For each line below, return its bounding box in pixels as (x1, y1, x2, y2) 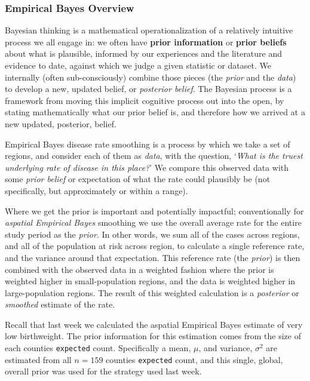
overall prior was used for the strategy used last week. (5, 365, 202, 377)
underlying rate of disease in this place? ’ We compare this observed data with (5, 161, 289, 173)
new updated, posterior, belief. (5, 117, 116, 130)
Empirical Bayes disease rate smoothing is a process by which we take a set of (5, 137, 290, 150)
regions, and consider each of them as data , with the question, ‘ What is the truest (5, 149, 303, 162)
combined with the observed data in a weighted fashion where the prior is (5, 263, 274, 275)
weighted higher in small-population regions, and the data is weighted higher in (5, 275, 296, 287)
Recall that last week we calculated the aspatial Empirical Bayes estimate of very (5, 318, 303, 330)
